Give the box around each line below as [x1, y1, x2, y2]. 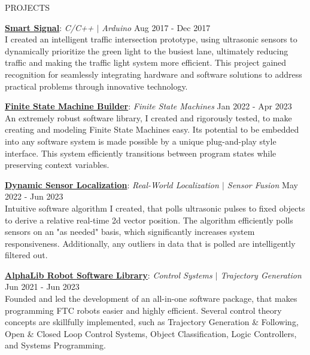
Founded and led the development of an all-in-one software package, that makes [5, 292, 297, 305]
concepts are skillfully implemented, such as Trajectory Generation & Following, [5, 316, 299, 328]
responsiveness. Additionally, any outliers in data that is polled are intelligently [5, 237, 296, 249]
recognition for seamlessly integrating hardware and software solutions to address [5, 68, 302, 80]
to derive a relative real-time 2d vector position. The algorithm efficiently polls [5, 213, 293, 226]
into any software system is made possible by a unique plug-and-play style [5, 134, 276, 147]
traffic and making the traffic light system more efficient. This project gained [5, 56, 287, 69]
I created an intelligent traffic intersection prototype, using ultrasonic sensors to [5, 33, 297, 45]
